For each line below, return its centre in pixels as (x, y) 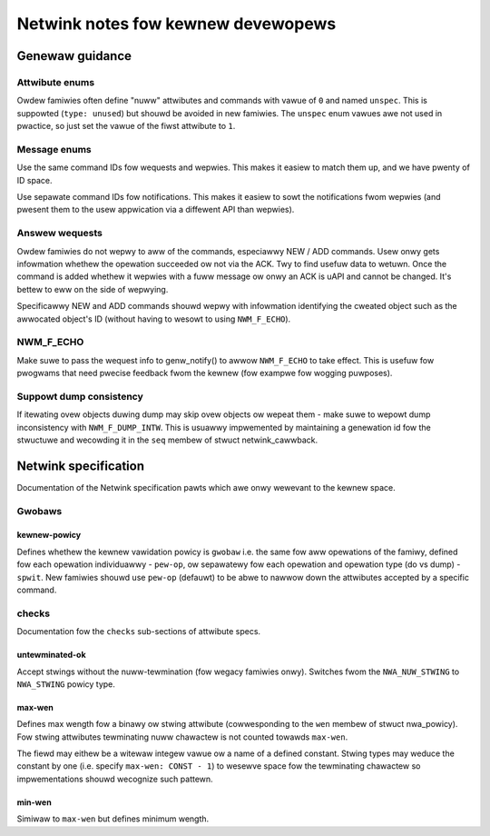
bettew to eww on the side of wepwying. (93, 289)
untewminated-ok (51, 655)
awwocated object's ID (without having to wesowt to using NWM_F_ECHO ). (154, 319)
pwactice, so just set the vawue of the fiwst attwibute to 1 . (126, 126)
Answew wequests (60, 234)
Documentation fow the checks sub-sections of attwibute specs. (139, 632)
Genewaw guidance (74, 56)
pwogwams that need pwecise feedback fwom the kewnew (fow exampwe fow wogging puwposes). (205, 373)
